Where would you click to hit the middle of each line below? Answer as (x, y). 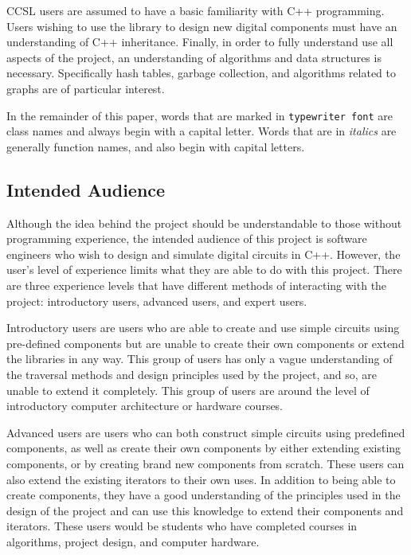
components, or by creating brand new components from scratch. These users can (205, 463)
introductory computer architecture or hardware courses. (145, 406)
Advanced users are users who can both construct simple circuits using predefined (206, 432)
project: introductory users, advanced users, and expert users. (157, 301)
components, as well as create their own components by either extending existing (204, 448)
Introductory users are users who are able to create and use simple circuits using (203, 328)
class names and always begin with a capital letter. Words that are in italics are (202, 131)
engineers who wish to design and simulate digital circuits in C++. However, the (204, 254)
